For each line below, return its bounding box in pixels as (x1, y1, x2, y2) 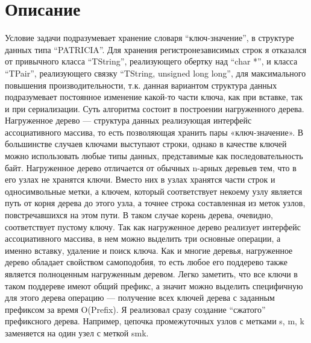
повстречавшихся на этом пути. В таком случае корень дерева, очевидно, (5, 209, 273, 221)
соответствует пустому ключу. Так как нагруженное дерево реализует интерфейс (5, 220, 301, 233)
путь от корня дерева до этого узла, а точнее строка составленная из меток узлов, (5, 197, 306, 209)
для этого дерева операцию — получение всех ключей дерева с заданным (5, 291, 275, 304)
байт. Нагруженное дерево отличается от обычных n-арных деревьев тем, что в (5, 161, 297, 174)
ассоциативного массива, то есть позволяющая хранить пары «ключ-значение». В (5, 125, 304, 138)
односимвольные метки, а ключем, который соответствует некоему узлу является (5, 184, 303, 197)
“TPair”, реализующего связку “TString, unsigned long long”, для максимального (5, 66, 306, 79)
